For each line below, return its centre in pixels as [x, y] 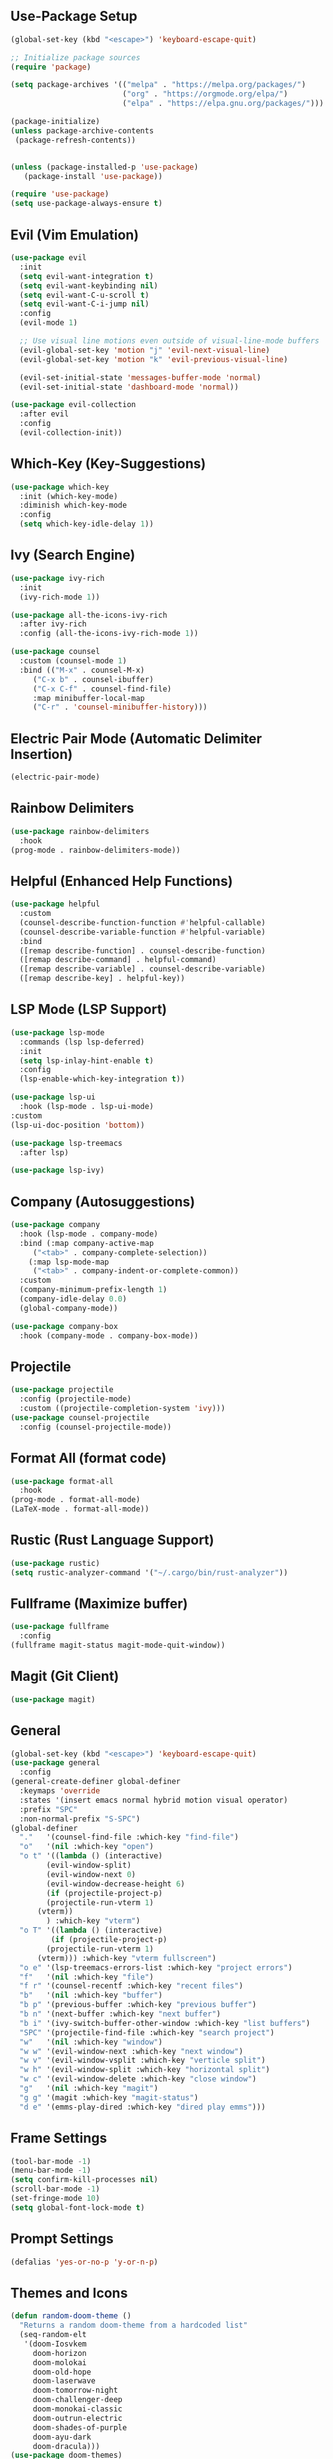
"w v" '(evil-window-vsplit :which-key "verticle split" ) [143, 2060]
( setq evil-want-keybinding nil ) [89, 285]
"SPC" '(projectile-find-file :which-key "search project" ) [147, 2032]
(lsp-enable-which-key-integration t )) [102, 1079]
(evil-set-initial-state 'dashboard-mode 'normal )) [129, 387]
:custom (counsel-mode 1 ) [73, 661]
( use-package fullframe [60, 1627]
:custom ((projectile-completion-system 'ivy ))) [122, 1409]
